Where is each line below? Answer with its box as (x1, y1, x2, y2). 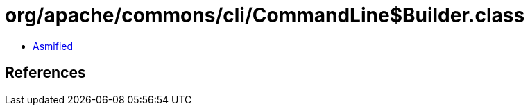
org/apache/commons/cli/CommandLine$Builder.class (5, 3, 525, 27)
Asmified (33, 40, 74, 52)
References (5, 64, 86, 82)
